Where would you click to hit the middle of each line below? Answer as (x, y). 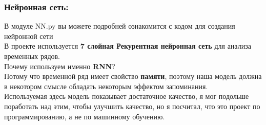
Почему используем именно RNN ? (60, 66)
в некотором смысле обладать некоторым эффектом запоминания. (106, 86)
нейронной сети (29, 36)
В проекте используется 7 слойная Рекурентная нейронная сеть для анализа (128, 46)
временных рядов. (32, 56)
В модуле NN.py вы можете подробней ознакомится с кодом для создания (120, 26)
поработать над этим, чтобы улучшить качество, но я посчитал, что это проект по (132, 106)
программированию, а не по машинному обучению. (85, 116)
